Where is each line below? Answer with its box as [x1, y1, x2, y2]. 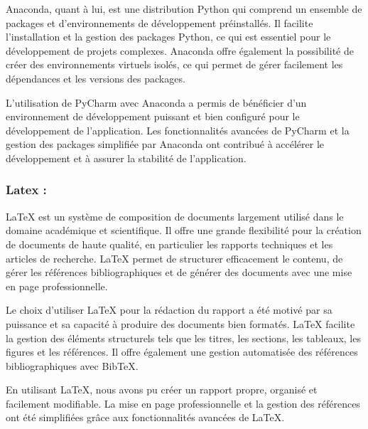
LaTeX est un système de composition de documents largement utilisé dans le [6, 208, 344, 223]
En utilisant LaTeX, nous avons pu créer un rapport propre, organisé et [6, 382, 318, 397]
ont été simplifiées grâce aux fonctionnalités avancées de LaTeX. [6, 410, 285, 425]
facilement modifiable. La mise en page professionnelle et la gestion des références [6, 396, 360, 411]
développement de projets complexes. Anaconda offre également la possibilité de [6, 43, 354, 58]
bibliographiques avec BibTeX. [6, 358, 139, 373]
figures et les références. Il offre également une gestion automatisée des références [6, 344, 358, 359]
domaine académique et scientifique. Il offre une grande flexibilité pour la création [6, 223, 362, 238]
